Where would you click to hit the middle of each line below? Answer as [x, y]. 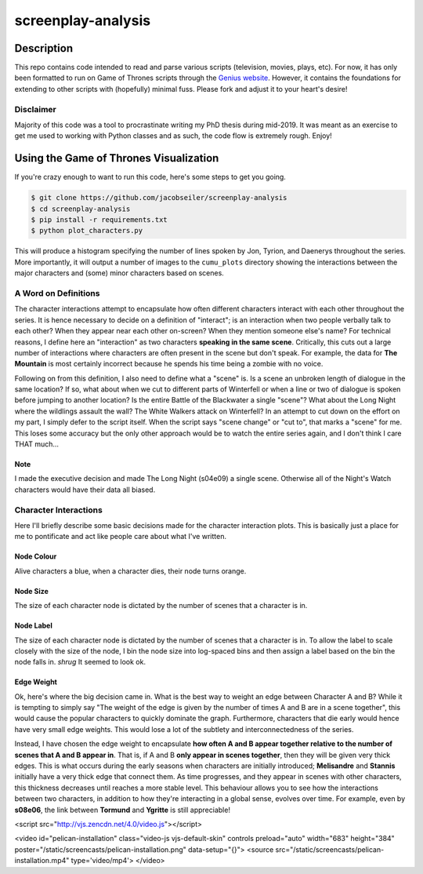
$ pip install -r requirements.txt [99, 220]
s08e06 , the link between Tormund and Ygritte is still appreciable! [123, 810]
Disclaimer [35, 109]
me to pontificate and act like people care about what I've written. [121, 537]
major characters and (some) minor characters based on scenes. [119, 273]
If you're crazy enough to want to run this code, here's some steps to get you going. [150, 177]
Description [44, 48]
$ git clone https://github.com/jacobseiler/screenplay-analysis [159, 198]
